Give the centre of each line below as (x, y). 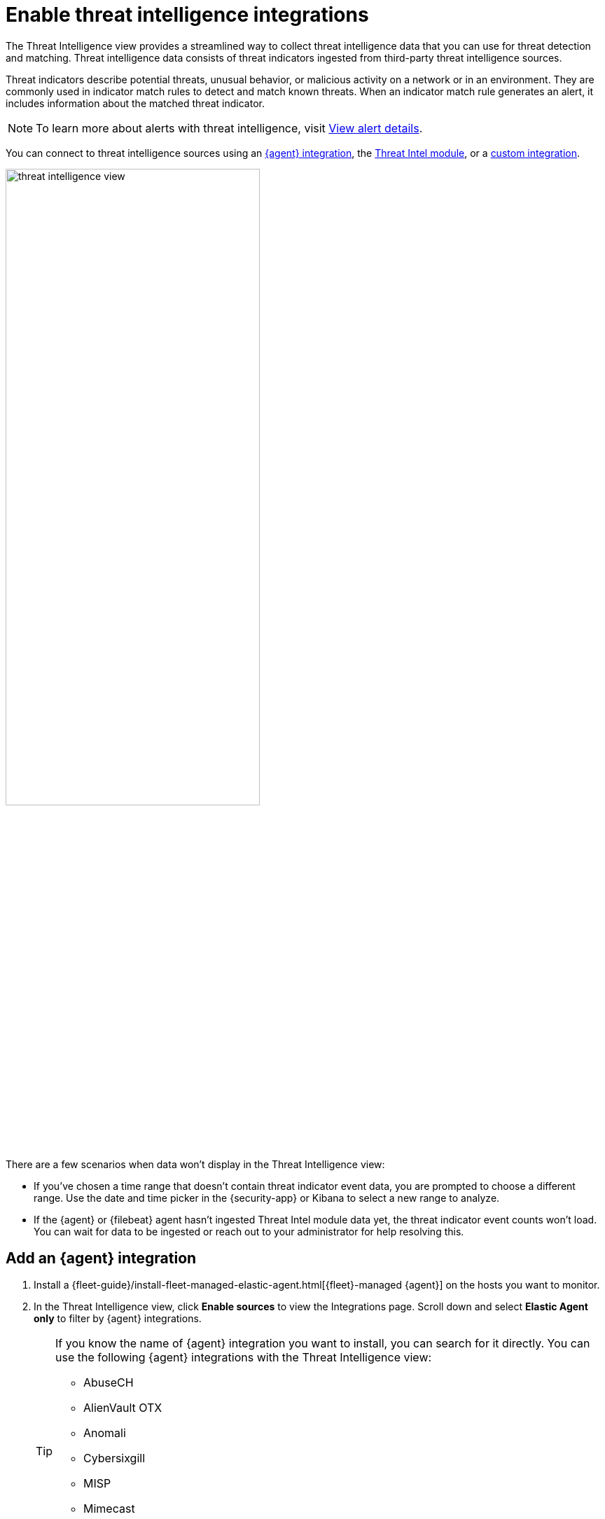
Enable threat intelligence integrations (187, 15)
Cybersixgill (114, 1458)
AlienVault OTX (123, 1408)
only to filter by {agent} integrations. (118, 1319)
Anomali (105, 1433)
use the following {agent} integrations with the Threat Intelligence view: (244, 1358)
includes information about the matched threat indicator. (135, 103)
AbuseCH (109, 1383)
